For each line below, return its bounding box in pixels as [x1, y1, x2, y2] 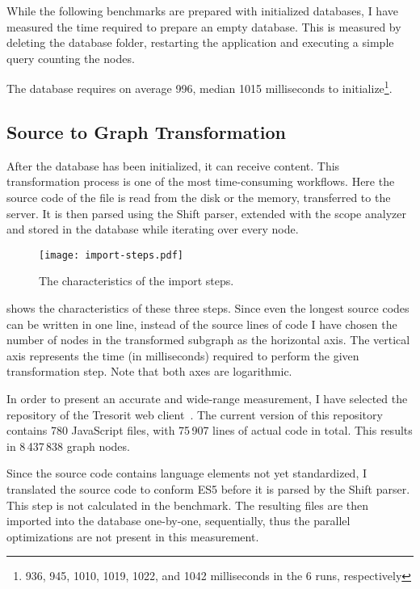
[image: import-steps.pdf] [39, 249, 183, 261]
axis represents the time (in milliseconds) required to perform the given [6, 347, 359, 364]
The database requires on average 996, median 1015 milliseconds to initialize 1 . [6, 78, 393, 97]
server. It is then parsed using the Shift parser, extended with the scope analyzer [6, 204, 406, 221]
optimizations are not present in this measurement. [6, 528, 259, 545]
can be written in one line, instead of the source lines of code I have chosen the [6, 315, 397, 332]
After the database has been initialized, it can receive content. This [6, 157, 340, 174]
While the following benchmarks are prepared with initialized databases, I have [6, 2, 398, 19]
